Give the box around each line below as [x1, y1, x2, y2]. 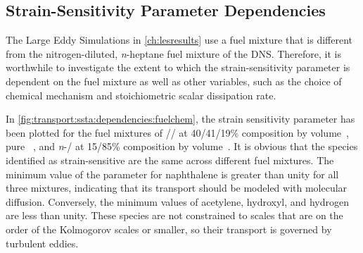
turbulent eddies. [6, 235, 79, 250]
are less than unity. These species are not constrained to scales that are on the [6, 208, 343, 223]
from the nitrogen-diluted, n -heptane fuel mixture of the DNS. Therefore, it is [6, 46, 341, 61]
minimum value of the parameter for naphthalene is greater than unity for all [6, 166, 339, 181]
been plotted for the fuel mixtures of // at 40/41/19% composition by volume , [6, 125, 349, 140]
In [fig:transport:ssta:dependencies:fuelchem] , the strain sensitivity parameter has [6, 111, 355, 126]
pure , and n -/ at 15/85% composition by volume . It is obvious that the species [6, 139, 358, 154]
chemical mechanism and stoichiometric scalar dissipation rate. [6, 87, 276, 102]
